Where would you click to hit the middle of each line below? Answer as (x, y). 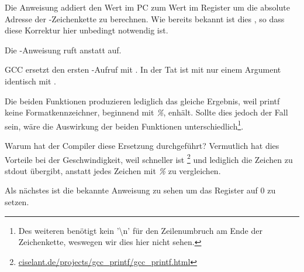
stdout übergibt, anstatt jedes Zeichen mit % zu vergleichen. (113, 170)
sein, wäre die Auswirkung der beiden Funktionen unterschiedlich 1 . (124, 125)
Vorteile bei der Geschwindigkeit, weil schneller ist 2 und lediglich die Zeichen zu (149, 158)
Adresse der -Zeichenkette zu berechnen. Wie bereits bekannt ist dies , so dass (145, 18)
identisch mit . (30, 81)
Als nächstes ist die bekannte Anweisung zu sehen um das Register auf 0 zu (140, 190)
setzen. (17, 202)
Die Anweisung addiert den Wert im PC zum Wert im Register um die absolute (147, 7)
